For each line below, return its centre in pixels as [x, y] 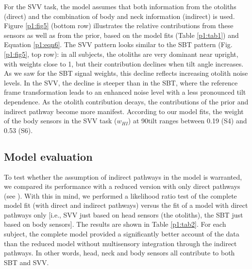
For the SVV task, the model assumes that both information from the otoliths [120, 6]
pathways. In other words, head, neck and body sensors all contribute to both [119, 253]
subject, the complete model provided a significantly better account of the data [122, 234]
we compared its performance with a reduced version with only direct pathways [122, 186]
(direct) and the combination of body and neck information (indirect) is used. [119, 16]
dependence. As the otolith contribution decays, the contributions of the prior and [126, 101]
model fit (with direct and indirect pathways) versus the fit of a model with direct [126, 205]
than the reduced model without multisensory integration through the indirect [120, 243]
